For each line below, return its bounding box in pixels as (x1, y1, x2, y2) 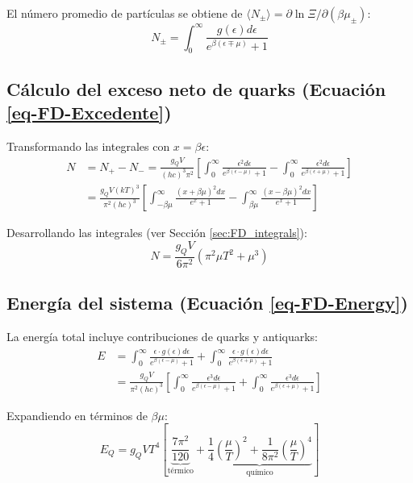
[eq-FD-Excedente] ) (6, 100, 172, 125)
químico (246, 468, 273, 477)
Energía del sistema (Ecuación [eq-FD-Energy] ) (6, 290, 408, 315)
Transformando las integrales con (6, 137, 170, 154)
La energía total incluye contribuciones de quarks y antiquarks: (6, 328, 318, 345)
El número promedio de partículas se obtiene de (6, 5, 243, 21)
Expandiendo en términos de (6, 406, 148, 423)
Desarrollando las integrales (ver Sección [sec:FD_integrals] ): (6, 224, 307, 241)
